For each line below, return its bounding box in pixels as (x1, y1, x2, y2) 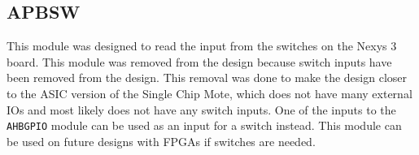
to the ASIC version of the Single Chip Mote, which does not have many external (7, 84, 412, 101)
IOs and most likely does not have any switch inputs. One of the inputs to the (7, 101, 396, 118)
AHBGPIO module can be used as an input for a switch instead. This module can (7, 117, 402, 134)
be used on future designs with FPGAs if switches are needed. (7, 132, 316, 149)
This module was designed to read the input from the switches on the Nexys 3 (7, 37, 397, 54)
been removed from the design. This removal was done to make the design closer (7, 69, 408, 86)
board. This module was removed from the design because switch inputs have (7, 53, 392, 70)
